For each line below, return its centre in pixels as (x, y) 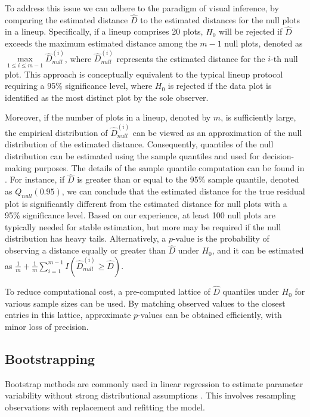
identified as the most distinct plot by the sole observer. (107, 97)
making (18, 167)
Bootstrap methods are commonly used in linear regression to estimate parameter (154, 383)
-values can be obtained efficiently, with (210, 315)
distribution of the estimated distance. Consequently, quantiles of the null (139, 144)
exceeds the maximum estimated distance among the (101, 43)
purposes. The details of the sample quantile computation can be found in (169, 167)
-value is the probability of (221, 238)
